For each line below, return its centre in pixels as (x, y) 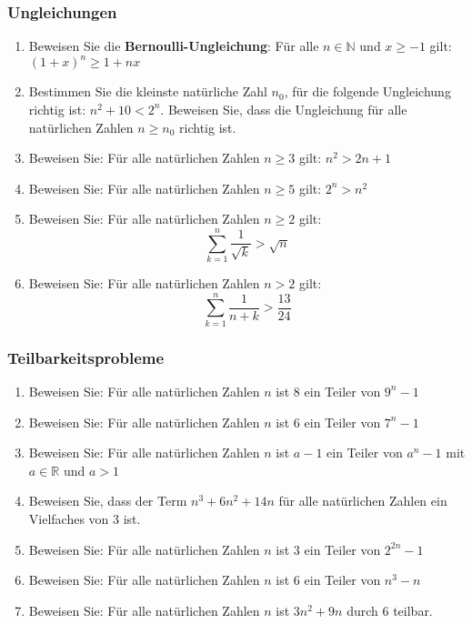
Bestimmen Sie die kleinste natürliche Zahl (148, 91)
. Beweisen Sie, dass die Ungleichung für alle (284, 109)
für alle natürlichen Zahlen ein (363, 501)
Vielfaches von (69, 518)
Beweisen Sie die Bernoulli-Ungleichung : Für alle (174, 46)
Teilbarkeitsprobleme (86, 357)
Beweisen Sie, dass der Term (108, 501)
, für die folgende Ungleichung (367, 91)
